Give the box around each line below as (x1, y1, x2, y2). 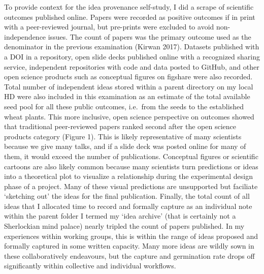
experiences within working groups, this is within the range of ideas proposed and (4, 230, 258, 241)
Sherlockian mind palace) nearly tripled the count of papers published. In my (4, 221, 245, 231)
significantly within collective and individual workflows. (4, 260, 176, 271)
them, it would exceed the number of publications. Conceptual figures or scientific (4, 150, 258, 161)
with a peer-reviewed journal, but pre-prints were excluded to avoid (4, 21, 214, 32)
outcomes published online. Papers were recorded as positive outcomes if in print (4, 11, 255, 22)
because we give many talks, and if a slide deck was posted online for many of (4, 141, 246, 151)
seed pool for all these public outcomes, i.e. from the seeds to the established (4, 101, 244, 111)
